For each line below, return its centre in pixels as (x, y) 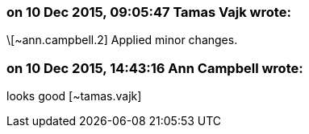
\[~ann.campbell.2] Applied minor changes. (122, 40)
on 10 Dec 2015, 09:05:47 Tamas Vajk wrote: (149, 12)
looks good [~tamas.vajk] (74, 96)
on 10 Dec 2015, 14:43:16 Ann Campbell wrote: (155, 68)
